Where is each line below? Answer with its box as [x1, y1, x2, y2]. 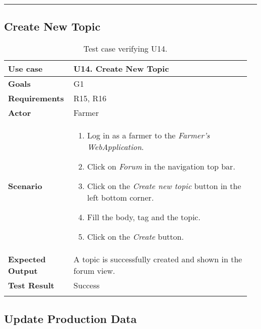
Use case [8, 63, 43, 75]
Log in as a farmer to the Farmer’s [87, 129, 210, 141]
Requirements [8, 92, 64, 104]
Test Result [8, 279, 55, 291]
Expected [8, 253, 46, 265]
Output [8, 265, 38, 277]
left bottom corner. [87, 192, 154, 204]
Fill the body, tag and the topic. [87, 211, 201, 223]
